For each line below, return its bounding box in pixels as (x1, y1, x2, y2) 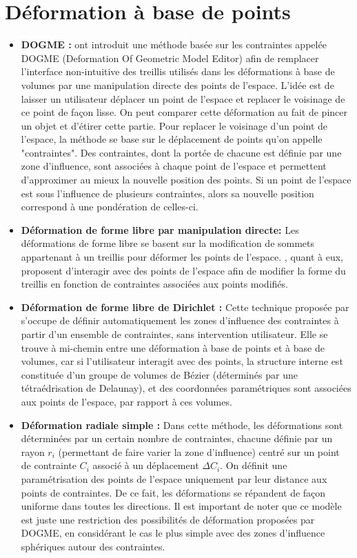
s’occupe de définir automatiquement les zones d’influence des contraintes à (21, 313, 339, 328)
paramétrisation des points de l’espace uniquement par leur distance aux (21, 471, 327, 486)
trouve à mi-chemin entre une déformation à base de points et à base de (21, 340, 325, 355)
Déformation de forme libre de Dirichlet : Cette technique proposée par (21, 299, 349, 314)
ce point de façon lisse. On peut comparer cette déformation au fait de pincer (21, 105, 347, 119)
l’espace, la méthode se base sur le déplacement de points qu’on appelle (21, 132, 323, 146)
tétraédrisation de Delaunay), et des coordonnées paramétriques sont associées (21, 381, 351, 395)
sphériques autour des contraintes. (21, 539, 165, 553)
